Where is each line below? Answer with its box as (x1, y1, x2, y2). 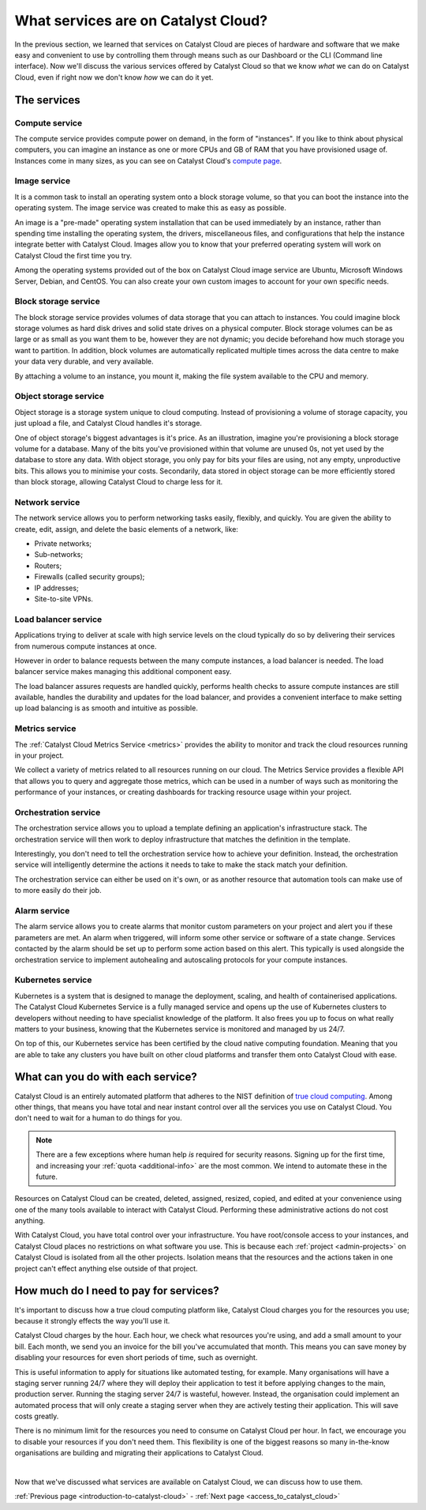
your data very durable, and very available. (14, 356, 154, 367)
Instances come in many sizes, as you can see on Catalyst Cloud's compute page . (14, 156, 282, 165)
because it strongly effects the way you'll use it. (14, 1316, 170, 1325)
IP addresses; (34, 583, 79, 593)
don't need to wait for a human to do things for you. (14, 1113, 182, 1123)
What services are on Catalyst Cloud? (14, 12, 268, 29)
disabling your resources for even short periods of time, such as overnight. (14, 1353, 258, 1362)
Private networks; (34, 539, 92, 548)
